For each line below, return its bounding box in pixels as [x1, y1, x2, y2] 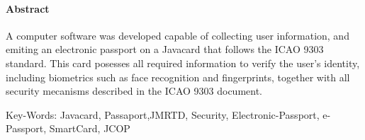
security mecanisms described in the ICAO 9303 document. [6, 83, 263, 98]
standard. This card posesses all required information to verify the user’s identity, [6, 55, 360, 70]
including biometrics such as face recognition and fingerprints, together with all [6, 69, 350, 84]
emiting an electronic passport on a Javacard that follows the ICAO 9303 [6, 42, 324, 57]
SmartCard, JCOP [49, 121, 130, 136]
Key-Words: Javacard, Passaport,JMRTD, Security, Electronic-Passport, [6, 107, 320, 122]
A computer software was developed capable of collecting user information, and [6, 28, 349, 42]
